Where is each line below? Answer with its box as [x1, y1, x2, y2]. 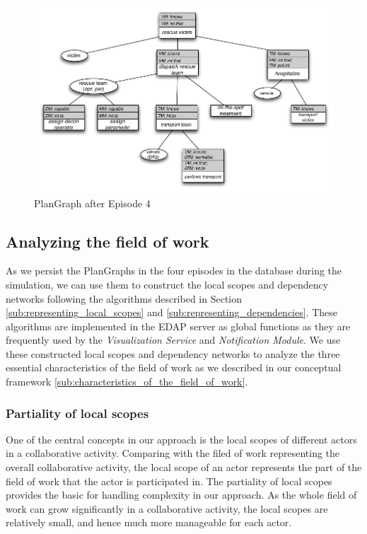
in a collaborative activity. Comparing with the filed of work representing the [6, 446, 340, 460]
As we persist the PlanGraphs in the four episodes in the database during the [6, 263, 342, 278]
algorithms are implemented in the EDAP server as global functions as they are [6, 318, 351, 333]
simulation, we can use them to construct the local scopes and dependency [6, 277, 329, 291]
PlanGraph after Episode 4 [34, 195, 151, 210]
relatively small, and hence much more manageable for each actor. [6, 515, 292, 530]
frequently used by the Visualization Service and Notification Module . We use [6, 332, 341, 347]
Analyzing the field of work [6, 230, 209, 252]
